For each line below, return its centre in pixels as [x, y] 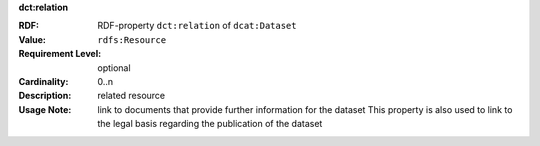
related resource [131, 96]
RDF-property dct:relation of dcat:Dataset [197, 26]
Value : [32, 39]
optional [114, 67]
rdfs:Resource [132, 39]
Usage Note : [45, 109]
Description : [45, 96]
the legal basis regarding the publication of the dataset [210, 124]
